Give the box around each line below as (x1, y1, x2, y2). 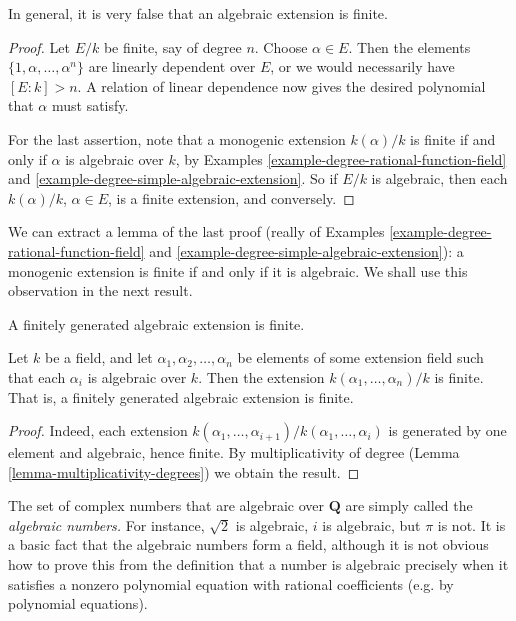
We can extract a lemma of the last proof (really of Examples (8, 221, 385, 242)
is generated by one (388, 420, 507, 441)
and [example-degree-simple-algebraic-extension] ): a (149, 240, 464, 261)
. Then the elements (348, 36, 471, 57)
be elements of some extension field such (237, 347, 484, 368)
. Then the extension (198, 366, 325, 387)
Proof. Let (8, 36, 70, 57)
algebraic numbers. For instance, (8, 514, 205, 535)
